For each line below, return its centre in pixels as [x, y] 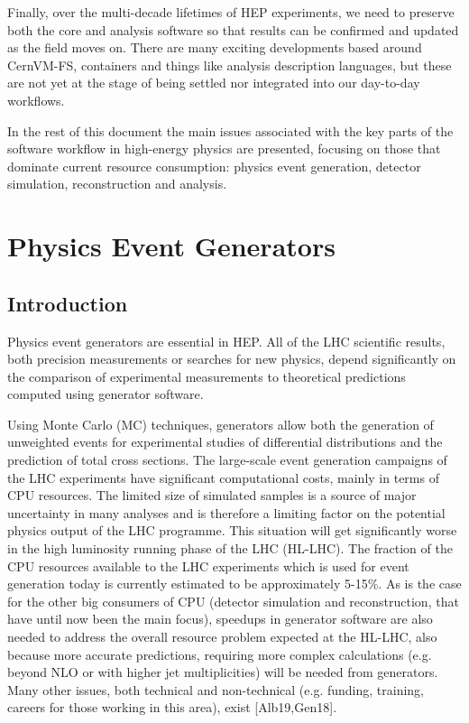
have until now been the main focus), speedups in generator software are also [220, 619]
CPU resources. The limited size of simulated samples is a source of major [212, 495]
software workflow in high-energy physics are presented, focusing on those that [224, 148]
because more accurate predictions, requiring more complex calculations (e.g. [220, 654]
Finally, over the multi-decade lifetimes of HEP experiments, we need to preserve [231, 12]
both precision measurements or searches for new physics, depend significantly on [232, 359]
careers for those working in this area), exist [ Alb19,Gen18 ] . [172, 707]
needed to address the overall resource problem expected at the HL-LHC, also [222, 637]
